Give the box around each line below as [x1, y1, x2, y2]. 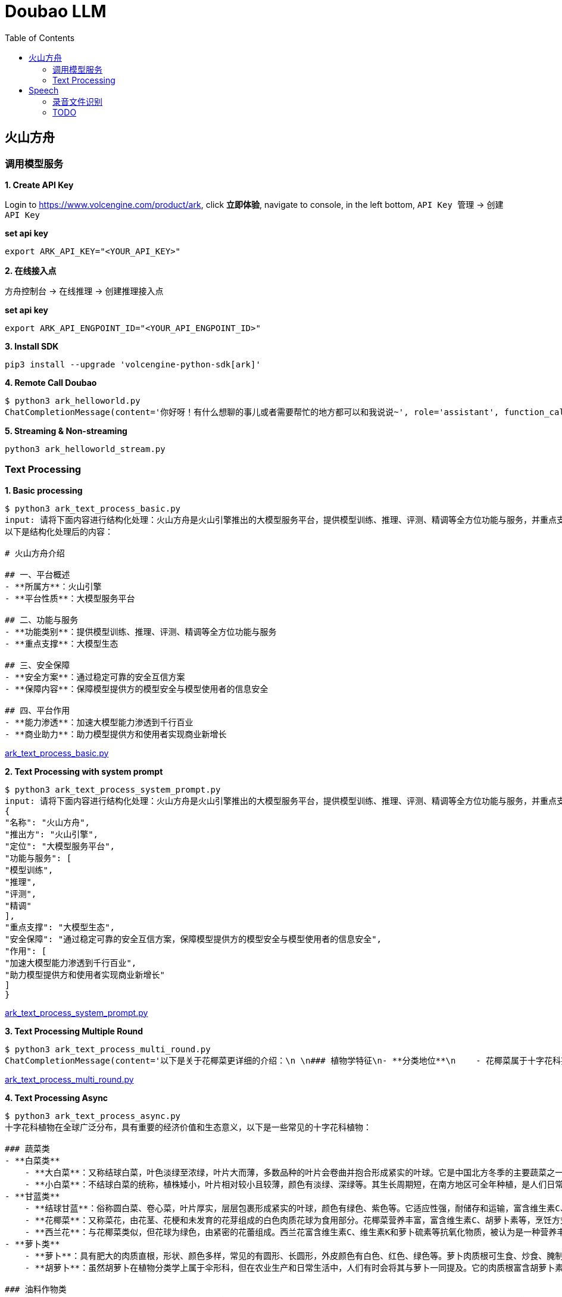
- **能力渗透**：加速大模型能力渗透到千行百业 [5, 717, 193, 727]
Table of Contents [5, 32, 75, 43]
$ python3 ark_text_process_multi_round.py [5, 1044, 211, 1054]
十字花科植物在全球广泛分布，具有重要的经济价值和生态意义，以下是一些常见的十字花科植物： [5, 1122, 371, 1132]
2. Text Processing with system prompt [5, 766, 163, 777]
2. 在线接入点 [5, 265, 57, 276]
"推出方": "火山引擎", [5, 829, 99, 839]
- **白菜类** [5, 1155, 60, 1165]
